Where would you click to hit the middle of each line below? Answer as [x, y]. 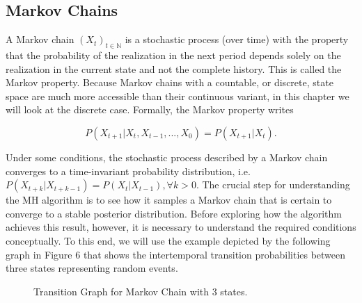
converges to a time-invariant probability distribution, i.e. [128, 171]
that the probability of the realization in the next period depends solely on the [173, 55]
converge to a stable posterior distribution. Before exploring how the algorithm [174, 213]
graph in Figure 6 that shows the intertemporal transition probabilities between [176, 254]
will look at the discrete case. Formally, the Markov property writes [150, 109]
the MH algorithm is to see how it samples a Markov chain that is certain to [169, 200]
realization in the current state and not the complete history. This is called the [174, 68]
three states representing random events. [92, 268]
